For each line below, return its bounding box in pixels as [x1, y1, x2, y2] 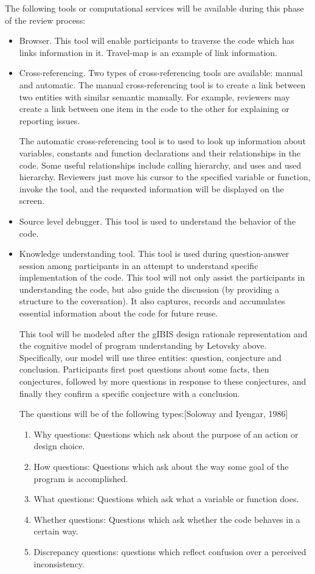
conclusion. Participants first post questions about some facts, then [19, 363, 269, 376]
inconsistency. [33, 557, 85, 570]
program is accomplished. [33, 472, 128, 485]
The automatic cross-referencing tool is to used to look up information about [19, 135, 306, 147]
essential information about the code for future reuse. [19, 307, 218, 320]
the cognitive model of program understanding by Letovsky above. [19, 339, 267, 352]
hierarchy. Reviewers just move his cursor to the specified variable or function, [19, 170, 311, 183]
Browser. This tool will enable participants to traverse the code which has [19, 34, 295, 47]
